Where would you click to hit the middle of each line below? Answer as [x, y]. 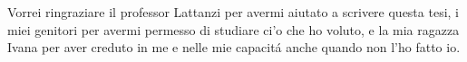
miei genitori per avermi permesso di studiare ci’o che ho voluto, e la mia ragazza [233, 29]
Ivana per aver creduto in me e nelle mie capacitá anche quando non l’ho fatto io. [234, 47]
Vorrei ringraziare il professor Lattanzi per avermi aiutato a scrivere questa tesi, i [233, 12]
